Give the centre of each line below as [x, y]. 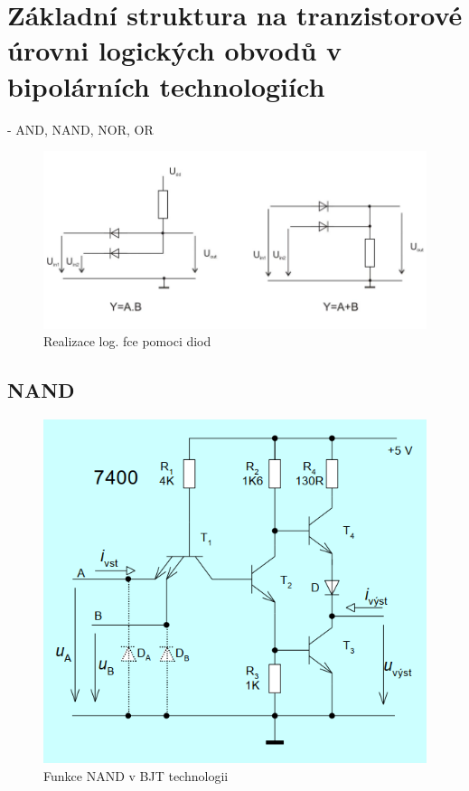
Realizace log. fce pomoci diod [127, 341]
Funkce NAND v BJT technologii [136, 776]
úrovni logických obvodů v [175, 50]
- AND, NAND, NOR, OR [80, 129]
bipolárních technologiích [166, 85]
